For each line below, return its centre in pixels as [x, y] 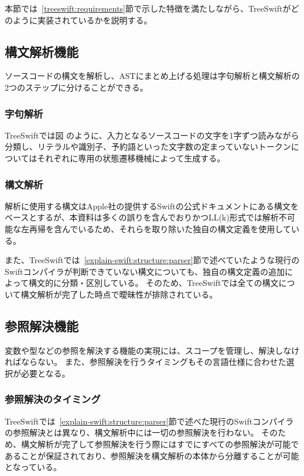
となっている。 [33, 467]
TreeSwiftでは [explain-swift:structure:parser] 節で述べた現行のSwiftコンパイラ [149, 421]
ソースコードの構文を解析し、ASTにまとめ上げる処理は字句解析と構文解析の [152, 76]
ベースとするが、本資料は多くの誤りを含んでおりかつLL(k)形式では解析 [142, 217]
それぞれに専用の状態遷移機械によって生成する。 [131, 158]
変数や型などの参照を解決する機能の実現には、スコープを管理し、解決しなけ [152, 350]
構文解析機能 [42, 51]
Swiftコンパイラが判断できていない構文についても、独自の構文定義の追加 [145, 271]
